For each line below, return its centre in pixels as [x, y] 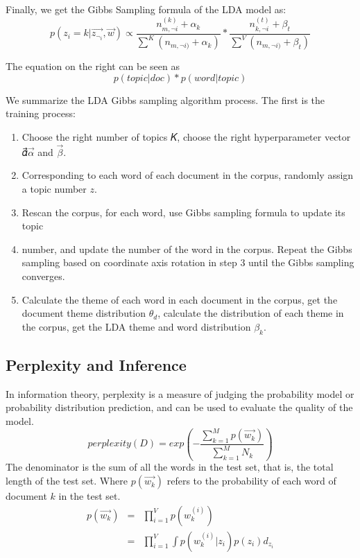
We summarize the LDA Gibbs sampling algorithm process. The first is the [165, 99]
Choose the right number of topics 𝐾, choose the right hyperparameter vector [186, 136]
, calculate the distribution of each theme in [251, 313]
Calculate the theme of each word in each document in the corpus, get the [180, 299]
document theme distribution [84, 313]
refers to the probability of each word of [251, 481]
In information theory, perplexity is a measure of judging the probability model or [180, 393]
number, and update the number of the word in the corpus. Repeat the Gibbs [187, 249]
